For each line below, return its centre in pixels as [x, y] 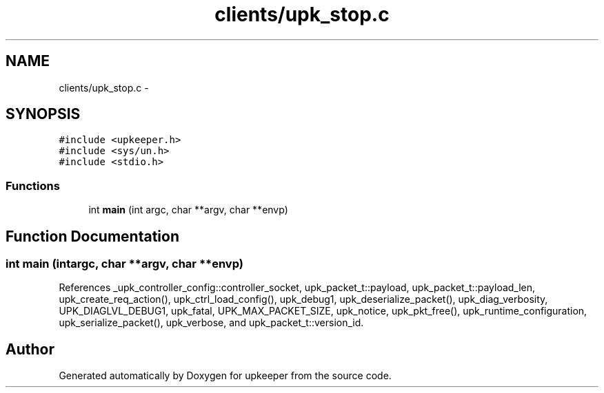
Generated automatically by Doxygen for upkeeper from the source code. [225, 376]
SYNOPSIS [43, 114]
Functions [33, 185]
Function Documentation [92, 236]
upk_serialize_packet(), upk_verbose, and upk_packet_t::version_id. [211, 323]
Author [30, 349]
